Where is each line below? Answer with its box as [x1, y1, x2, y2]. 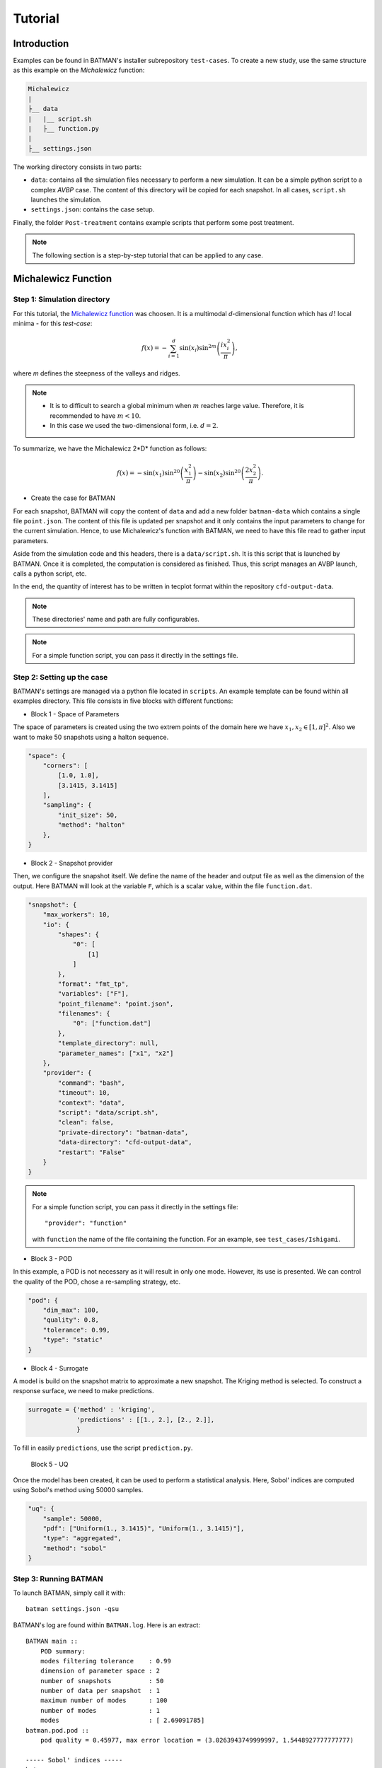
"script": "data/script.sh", [57, 1109, 159, 1117]
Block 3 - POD [30, 1254, 73, 1262]
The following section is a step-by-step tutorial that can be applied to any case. [32, 251, 263, 260]
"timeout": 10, [57, 1089, 111, 1097]
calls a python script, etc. [13, 569, 87, 578]
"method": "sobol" [42, 1544, 107, 1552]
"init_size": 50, [57, 810, 118, 819]
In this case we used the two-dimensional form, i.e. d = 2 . [50, 421, 219, 430]
